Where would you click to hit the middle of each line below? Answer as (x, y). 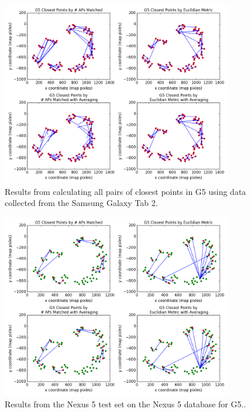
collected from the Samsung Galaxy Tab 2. (81, 203)
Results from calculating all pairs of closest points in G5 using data (125, 191)
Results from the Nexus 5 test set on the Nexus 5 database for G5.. (125, 404)
